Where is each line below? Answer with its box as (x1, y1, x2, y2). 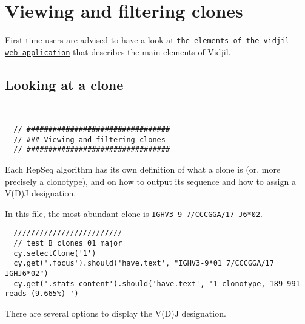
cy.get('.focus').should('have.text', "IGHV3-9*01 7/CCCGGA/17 (13, 259, 274, 268)
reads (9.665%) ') (5, 289, 79, 298)
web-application (5, 48, 70, 57)
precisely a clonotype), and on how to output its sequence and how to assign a (5, 174, 296, 187)
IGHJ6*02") (5, 269, 49, 278)
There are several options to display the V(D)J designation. (5, 306, 226, 319)
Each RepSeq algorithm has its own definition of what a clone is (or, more (5, 162, 281, 175)
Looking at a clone (5, 75, 124, 94)
